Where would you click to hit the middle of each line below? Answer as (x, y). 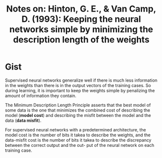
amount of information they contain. (41, 96)
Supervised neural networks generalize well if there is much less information (81, 80)
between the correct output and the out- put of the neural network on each (80, 145)
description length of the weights (81, 40)
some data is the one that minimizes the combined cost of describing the (78, 110)
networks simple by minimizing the (81, 29)
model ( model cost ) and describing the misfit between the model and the (78, 115)
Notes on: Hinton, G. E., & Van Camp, (81, 9)
